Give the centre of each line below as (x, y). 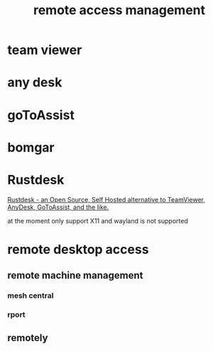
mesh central (31, 296)
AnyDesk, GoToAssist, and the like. (58, 207)
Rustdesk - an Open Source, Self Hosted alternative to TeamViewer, (106, 199)
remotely (28, 338)
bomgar (31, 147)
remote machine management (75, 275)
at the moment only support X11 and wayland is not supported (98, 221)
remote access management (119, 10)
